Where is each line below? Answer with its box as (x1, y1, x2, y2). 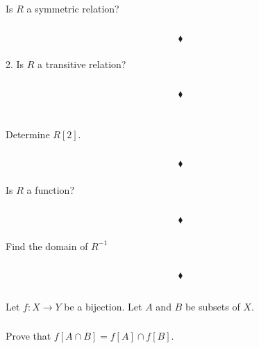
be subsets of (185, 299, 240, 313)
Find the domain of (6, 238, 88, 253)
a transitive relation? (37, 57, 126, 72)
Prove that (6, 329, 51, 343)
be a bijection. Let (64, 299, 142, 313)
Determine (6, 126, 50, 141)
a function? (26, 183, 74, 197)
